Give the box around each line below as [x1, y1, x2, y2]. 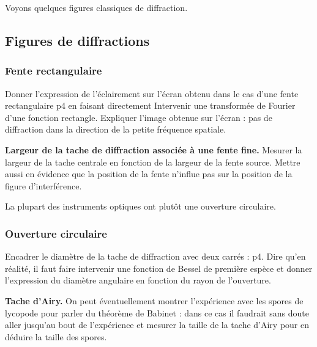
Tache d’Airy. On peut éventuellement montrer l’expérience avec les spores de [5, 294, 304, 307]
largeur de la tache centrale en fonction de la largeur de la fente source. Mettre [5, 155, 300, 168]
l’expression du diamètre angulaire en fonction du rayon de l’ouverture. [5, 274, 271, 287]
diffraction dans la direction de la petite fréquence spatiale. [5, 123, 226, 136]
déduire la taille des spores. [5, 330, 107, 343]
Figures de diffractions [5, 31, 150, 49]
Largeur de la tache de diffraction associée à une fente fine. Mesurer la [5, 143, 302, 156]
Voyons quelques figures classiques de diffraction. [5, 1, 188, 13]
